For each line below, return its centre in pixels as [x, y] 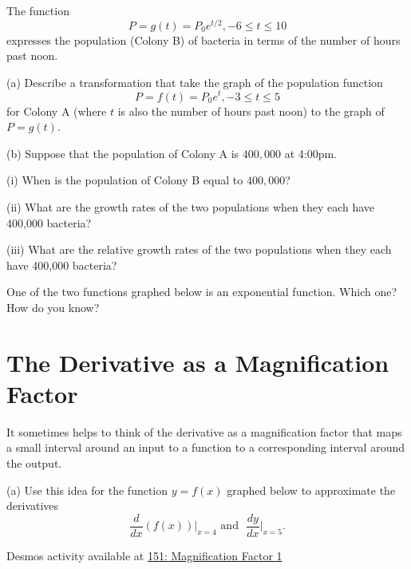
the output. [34, 462]
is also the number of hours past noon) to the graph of [251, 111]
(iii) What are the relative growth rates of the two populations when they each [199, 249]
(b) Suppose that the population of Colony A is [123, 153]
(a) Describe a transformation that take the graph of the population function [195, 82]
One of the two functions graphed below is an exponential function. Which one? [202, 292]
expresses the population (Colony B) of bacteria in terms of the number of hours [204, 40]
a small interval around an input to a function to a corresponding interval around [206, 447]
